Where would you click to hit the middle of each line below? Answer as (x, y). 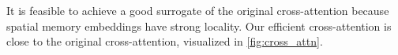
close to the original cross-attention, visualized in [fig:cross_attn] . (165, 41)
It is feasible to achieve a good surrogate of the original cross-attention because (198, 10)
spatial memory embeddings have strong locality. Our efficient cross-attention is (199, 26)
